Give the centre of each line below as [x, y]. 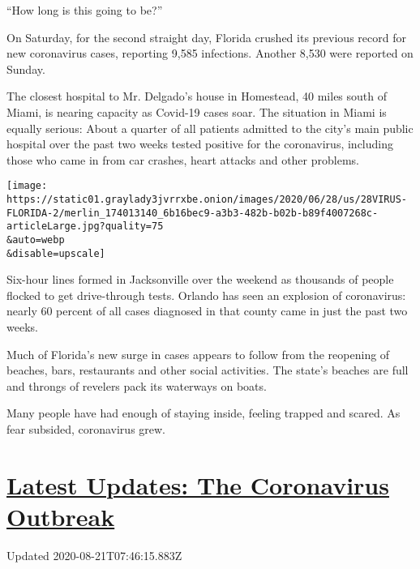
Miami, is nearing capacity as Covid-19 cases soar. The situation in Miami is [197, 111]
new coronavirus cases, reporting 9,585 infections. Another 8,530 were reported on [210, 53]
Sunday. [26, 68]
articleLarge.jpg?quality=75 [85, 227]
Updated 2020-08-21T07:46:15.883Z [94, 555]
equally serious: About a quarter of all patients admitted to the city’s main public [210, 128]
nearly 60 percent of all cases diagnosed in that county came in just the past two [207, 311]
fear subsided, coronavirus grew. [86, 429]
